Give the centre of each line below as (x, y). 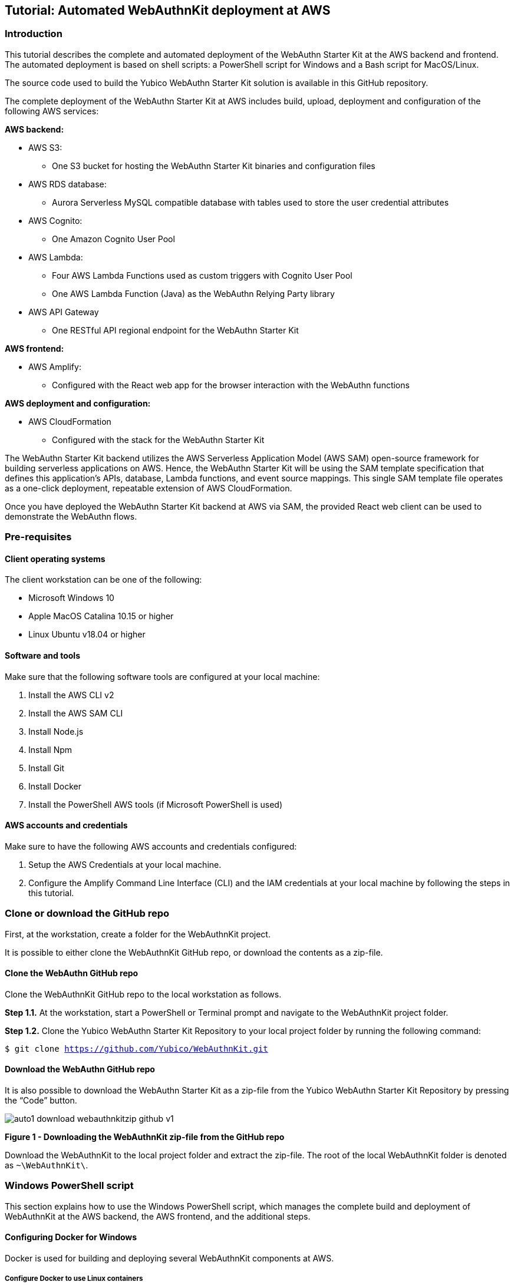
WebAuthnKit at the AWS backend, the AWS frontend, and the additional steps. (158, 1216)
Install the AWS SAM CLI (76, 713)
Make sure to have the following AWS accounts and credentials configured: (151, 846)
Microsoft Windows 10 (71, 598)
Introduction (34, 34)
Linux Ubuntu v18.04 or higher (87, 635)
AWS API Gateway (64, 312)
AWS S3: (45, 147)
